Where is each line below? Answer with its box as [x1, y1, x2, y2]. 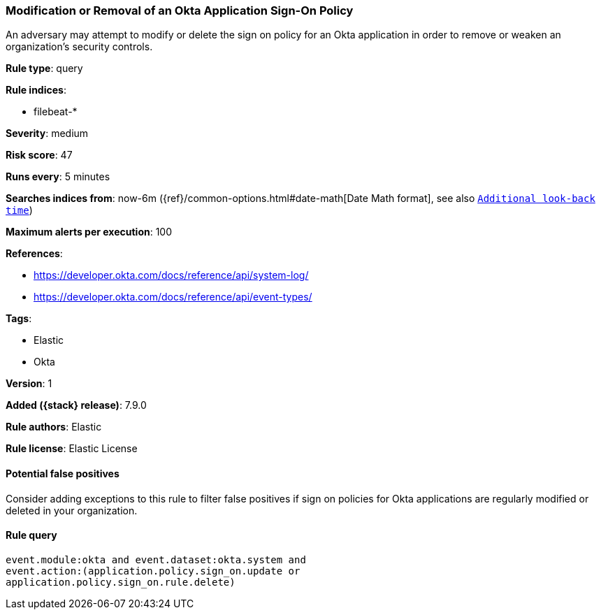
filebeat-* [34, 106, 78, 118]
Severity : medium [6, 127, 89, 140]
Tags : [6, 312, 32, 325]
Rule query [6, 529, 57, 542]
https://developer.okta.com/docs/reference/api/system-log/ [34, 269, 309, 282]
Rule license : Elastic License [6, 442, 138, 455]
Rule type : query [6, 62, 83, 75]
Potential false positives [6, 467, 120, 479]
